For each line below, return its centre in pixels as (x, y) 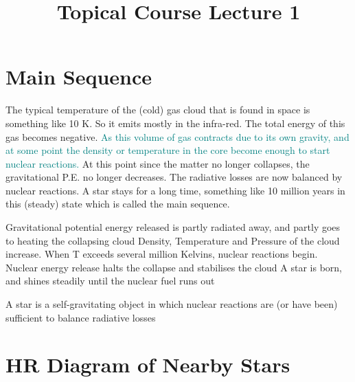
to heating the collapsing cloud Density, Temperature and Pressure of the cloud (173, 240)
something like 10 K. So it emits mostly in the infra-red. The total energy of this (175, 123)
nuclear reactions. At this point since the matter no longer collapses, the (158, 163)
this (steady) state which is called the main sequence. (118, 204)
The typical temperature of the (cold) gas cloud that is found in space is (158, 110)
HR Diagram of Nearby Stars (148, 364)
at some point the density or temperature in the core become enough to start (168, 150)
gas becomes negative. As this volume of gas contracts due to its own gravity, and (177, 136)
